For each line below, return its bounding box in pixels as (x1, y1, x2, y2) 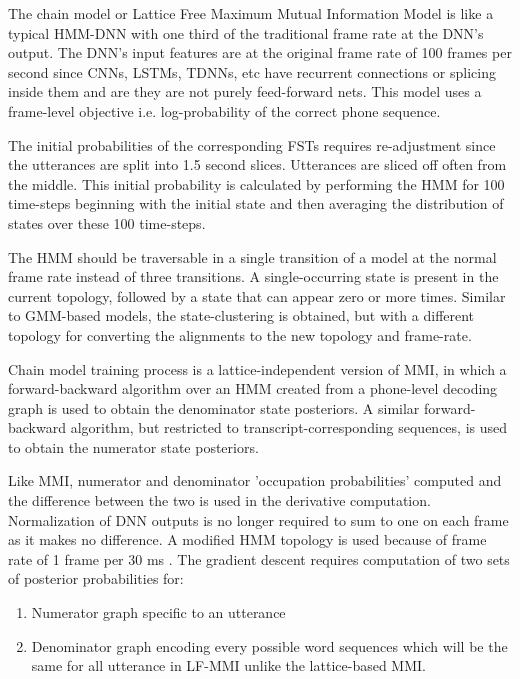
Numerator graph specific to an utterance (31, 602, 286, 623)
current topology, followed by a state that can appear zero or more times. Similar (8, 285, 506, 306)
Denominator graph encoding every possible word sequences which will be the (31, 635, 508, 656)
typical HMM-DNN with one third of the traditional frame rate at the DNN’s (8, 22, 484, 43)
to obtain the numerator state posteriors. (8, 436, 259, 457)
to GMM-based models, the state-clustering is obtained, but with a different (8, 305, 475, 326)
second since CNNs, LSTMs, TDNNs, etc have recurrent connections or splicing (8, 61, 496, 82)
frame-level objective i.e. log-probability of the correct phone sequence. (8, 100, 441, 121)
